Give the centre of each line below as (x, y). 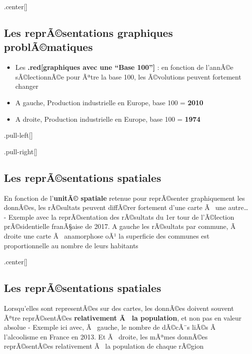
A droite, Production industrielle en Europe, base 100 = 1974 (108, 119)
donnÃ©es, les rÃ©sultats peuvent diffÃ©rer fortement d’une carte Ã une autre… (126, 207)
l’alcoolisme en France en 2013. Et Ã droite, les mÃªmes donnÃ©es (106, 336)
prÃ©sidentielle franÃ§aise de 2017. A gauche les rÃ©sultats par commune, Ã (120, 226)
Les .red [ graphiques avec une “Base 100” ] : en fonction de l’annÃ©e (124, 67)
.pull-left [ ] (18, 135)
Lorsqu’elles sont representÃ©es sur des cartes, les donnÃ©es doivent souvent (119, 308)
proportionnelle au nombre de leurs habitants (71, 245)
